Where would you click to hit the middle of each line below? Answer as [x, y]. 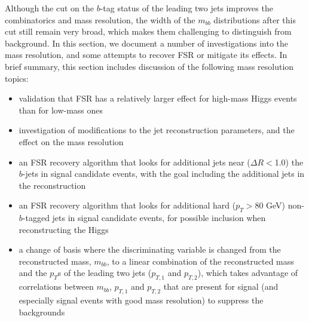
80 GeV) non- [279, 205]
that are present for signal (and [221, 286]
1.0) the [289, 162]
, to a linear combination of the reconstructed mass [200, 261]
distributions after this [255, 19]
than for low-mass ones [61, 110]
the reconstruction [52, 185]
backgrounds [42, 312]
